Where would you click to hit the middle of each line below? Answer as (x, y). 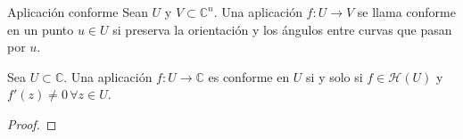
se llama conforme (406, 12)
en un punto (41, 29)
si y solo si (335, 76)
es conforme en (249, 76)
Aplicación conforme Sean (78, 12)
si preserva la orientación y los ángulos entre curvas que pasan (282, 29)
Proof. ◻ (32, 123)
